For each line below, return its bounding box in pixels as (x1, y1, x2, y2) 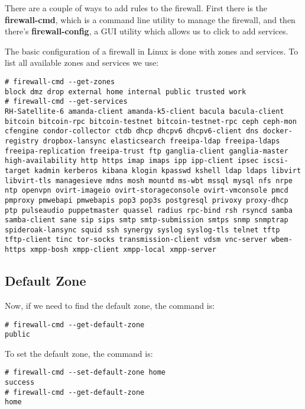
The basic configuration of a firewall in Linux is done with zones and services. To (5, 44, 298, 57)
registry (5, 136, 39, 145)
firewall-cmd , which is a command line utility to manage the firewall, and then (5, 13, 296, 25)
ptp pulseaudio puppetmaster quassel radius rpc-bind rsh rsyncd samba (5, 206, 293, 215)
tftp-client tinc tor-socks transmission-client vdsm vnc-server (5, 235, 267, 244)
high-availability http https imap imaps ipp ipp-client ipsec (5, 156, 259, 165)
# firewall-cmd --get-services (5, 97, 128, 106)
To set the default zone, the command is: (5, 347, 153, 359)
